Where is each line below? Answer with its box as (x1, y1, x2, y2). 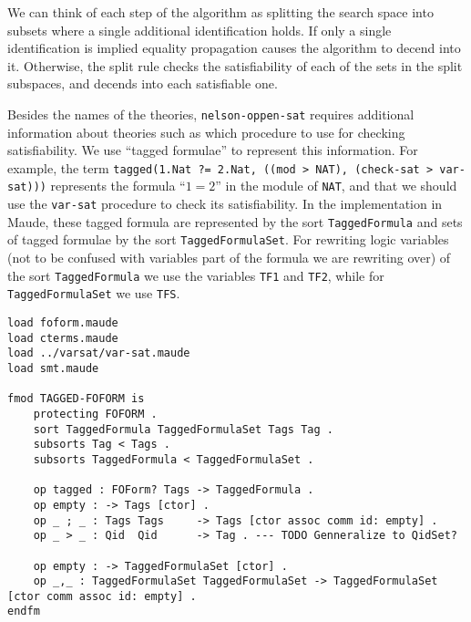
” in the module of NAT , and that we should (215, 176, 457, 195)
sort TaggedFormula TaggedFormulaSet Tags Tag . (33, 422, 333, 436)
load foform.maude (7, 316, 118, 329)
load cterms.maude (7, 331, 118, 345)
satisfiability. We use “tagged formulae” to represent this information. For (7, 140, 418, 160)
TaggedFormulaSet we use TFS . (7, 284, 180, 303)
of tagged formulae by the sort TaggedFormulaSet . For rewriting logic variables (7, 230, 449, 249)
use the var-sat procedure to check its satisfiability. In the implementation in (7, 194, 443, 213)
